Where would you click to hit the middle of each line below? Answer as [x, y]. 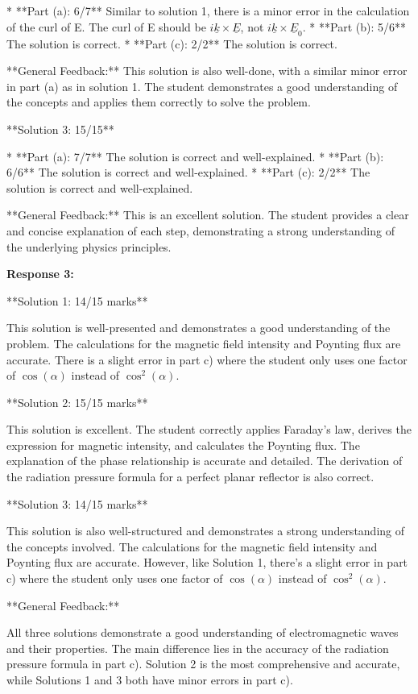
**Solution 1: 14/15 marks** [77, 300]
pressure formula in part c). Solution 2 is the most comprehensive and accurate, [203, 664]
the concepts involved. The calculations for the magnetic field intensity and [192, 546]
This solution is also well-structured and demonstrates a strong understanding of [206, 531]
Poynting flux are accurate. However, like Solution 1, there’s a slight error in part [207, 562]
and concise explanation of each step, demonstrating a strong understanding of [201, 230]
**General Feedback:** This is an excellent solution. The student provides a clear [208, 215]
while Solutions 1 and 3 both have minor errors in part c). [150, 680]
